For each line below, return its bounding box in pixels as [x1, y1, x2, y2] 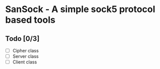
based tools [5, 14, 56, 26]
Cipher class [12, 48, 39, 53]
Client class [12, 59, 37, 65]
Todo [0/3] [5, 34, 40, 43]
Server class [12, 53, 39, 59]
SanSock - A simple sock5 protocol [5, 4, 155, 15]
